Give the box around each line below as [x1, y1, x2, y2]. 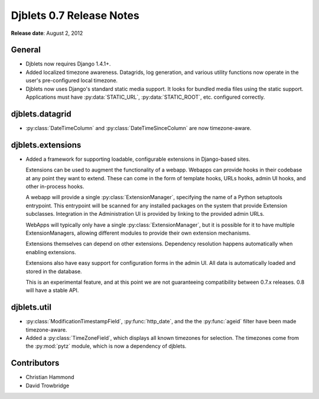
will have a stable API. [25, 287, 79, 294]
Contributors [11, 358, 60, 368]
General [11, 45, 41, 55]
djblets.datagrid [11, 109, 71, 119]
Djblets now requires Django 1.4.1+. [25, 60, 111, 67]
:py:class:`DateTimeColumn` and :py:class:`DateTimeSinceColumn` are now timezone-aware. [25, 124, 252, 131]
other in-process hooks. [25, 183, 84, 190]
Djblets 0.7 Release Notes [11, 9, 140, 22]
